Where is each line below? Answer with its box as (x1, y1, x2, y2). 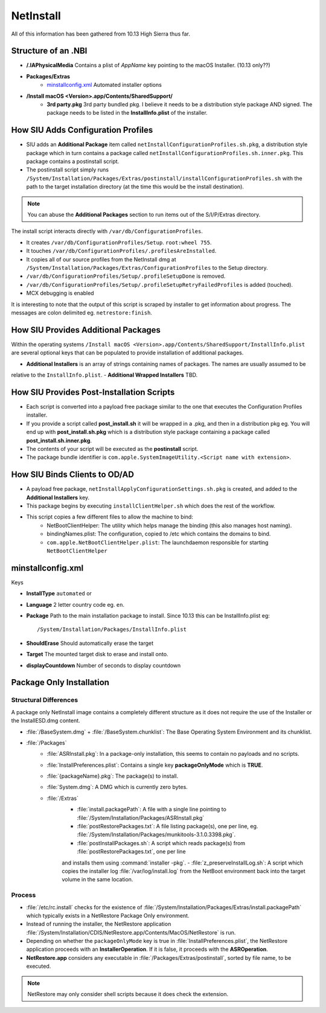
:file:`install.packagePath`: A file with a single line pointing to (77, 806, 226, 813)
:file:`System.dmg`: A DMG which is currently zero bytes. (46, 784, 188, 791)
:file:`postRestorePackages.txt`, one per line (77, 848, 187, 855)
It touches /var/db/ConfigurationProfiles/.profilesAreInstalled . (26, 248, 217, 255)
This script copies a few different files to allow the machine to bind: (26, 513, 193, 520)
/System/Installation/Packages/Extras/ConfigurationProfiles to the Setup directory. (26, 264, 268, 271)
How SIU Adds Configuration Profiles (11, 125, 153, 135)
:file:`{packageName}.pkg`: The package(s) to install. (46, 773, 179, 780)
